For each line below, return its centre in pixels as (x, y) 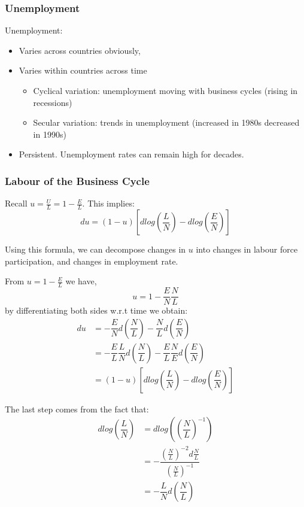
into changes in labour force (247, 249)
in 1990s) (50, 134)
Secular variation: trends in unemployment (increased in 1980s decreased (166, 122)
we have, (81, 281)
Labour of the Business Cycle (77, 180)
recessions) (53, 102)
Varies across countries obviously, (80, 50)
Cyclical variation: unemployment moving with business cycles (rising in (165, 90)
